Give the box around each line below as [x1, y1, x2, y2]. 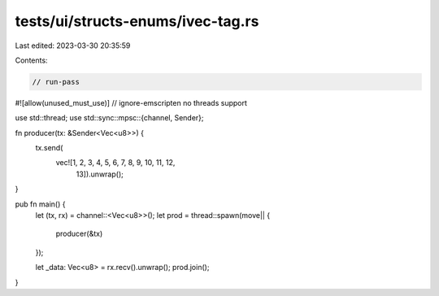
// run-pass [32, 77, 80, 86]
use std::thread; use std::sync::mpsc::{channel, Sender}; [15, 113, 204, 123]
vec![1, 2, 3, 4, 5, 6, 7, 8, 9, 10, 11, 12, [55, 158, 176, 168]
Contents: [15, 55, 48, 65]
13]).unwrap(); [76, 169, 124, 179]
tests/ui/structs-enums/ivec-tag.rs [15, 12, 259, 30]
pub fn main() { [15, 199, 66, 209]
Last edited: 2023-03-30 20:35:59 [15, 41, 131, 50]
